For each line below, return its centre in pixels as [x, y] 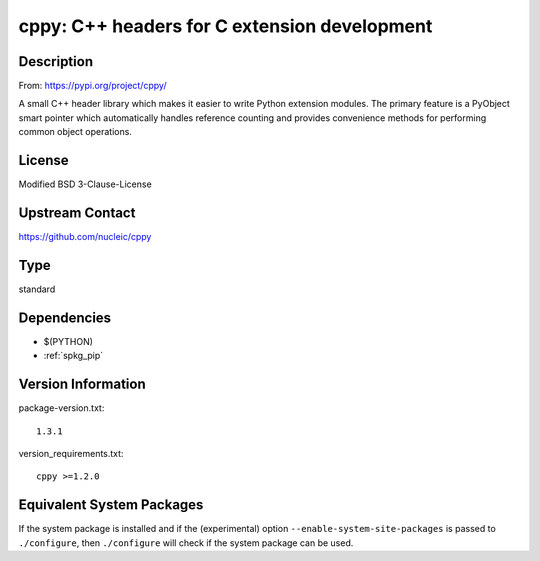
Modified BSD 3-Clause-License [85, 184]
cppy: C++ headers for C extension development [225, 26]
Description [56, 61]
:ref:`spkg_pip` [73, 356]
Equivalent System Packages [111, 505]
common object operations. [75, 132]
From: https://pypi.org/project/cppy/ [92, 86]
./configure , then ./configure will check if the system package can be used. [186, 542]
